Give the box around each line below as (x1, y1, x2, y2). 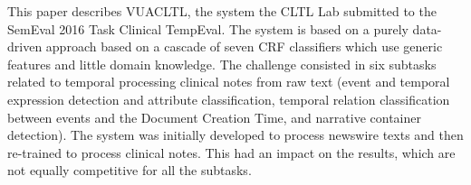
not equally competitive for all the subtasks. (7, 161, 252, 180)
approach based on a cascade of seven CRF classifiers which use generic (45, 37, 443, 56)
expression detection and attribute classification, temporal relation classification (7, 89, 450, 108)
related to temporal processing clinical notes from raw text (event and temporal (7, 72, 450, 91)
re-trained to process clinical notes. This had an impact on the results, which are (7, 143, 456, 162)
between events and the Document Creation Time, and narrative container (7, 107, 421, 126)
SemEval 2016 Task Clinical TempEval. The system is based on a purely (7, 19, 409, 38)
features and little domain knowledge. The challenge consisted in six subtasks (7, 54, 437, 73)
